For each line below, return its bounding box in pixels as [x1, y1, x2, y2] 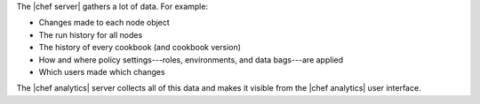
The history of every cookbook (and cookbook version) [38, 42, 242, 53]
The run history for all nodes [38, 29, 143, 40]
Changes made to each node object [38, 18, 171, 28]
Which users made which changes [38, 66, 165, 77]
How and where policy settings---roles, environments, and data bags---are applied [38, 54, 344, 65]
